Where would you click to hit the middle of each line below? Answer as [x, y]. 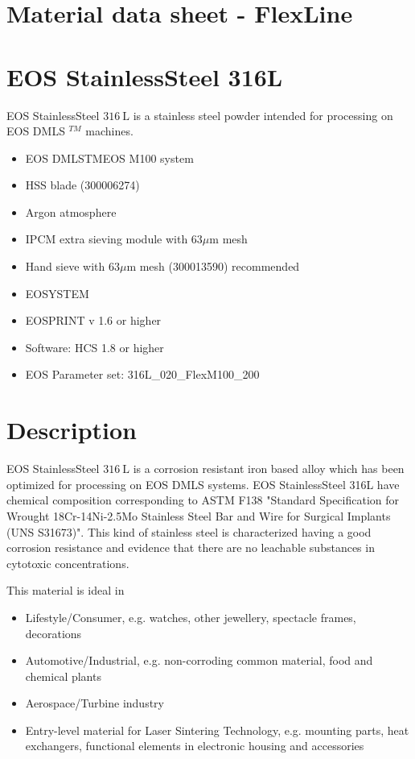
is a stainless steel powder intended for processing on [263, 115]
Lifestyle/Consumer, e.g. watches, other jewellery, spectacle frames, [191, 617]
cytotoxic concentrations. [68, 563]
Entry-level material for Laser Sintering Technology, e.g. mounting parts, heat [217, 730]
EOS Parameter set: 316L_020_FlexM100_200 [142, 374]
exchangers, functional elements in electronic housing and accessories [195, 746]
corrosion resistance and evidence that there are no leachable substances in [191, 547]
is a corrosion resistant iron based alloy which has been [269, 469]
